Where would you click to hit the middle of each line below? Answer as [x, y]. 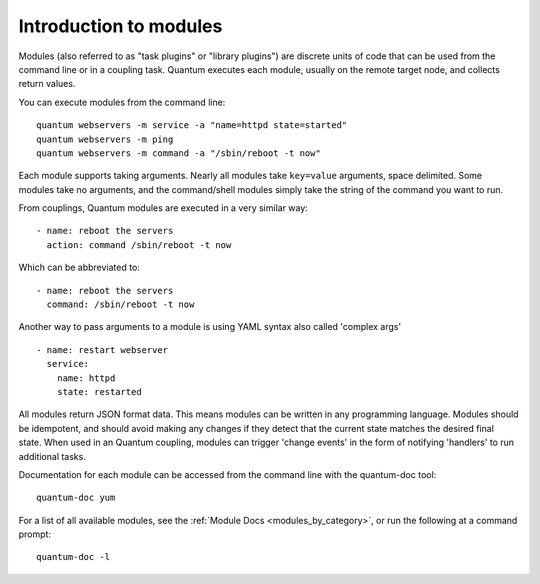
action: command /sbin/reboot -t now [139, 244]
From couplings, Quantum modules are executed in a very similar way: [163, 208]
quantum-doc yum [76, 498]
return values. [47, 84]
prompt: [35, 534]
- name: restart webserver [102, 349]
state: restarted [99, 391]
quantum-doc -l [73, 557]
